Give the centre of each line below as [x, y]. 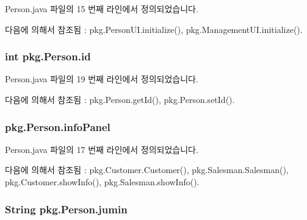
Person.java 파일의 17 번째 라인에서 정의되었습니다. [102, 149]
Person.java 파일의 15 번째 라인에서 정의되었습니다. [102, 9]
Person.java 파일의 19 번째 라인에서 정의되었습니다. [102, 79]
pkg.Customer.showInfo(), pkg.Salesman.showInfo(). [102, 182]
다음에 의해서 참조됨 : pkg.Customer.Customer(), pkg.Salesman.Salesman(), [147, 170]
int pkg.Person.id [48, 56]
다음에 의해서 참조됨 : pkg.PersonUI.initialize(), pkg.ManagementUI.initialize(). [154, 29]
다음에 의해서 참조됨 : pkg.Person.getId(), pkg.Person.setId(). [120, 99]
